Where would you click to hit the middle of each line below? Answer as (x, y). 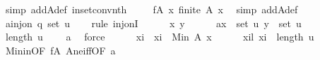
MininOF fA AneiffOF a (60, 50)
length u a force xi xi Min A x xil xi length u (160, 37)
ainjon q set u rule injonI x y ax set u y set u (153, 23)
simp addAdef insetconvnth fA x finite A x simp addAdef (152, 9)
